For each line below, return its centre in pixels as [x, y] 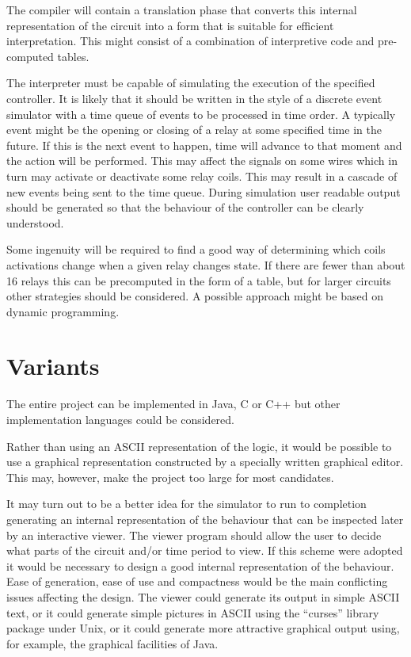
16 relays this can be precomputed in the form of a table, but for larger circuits [199, 280]
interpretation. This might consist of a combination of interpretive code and [190, 41]
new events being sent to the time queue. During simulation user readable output [204, 191]
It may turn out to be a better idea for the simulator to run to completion [186, 504]
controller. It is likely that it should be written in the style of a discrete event [194, 98]
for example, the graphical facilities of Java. [112, 643]
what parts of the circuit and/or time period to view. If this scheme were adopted [205, 550]
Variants [53, 366]
